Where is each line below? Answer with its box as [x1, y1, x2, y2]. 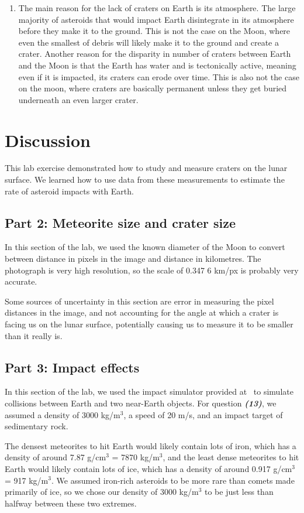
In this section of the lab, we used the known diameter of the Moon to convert [5, 241, 285, 253]
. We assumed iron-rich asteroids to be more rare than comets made [51, 474, 295, 486]
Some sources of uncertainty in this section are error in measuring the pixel [5, 295, 274, 307]
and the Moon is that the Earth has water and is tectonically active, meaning [18, 59, 296, 71]
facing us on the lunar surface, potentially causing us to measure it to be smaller [5, 318, 293, 330]
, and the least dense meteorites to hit [163, 451, 299, 463]
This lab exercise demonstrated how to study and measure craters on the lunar [5, 162, 288, 174]
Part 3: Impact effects [5, 358, 140, 376]
